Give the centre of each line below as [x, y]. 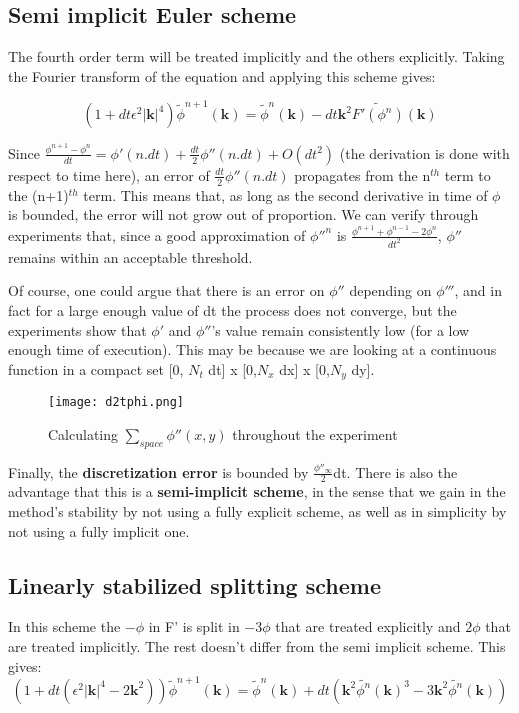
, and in [478, 290]
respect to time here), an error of [109, 174]
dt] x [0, [232, 368]
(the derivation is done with [424, 152]
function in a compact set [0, [96, 368]
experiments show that [77, 329]
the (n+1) [38, 194]
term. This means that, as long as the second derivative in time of [285, 194]
